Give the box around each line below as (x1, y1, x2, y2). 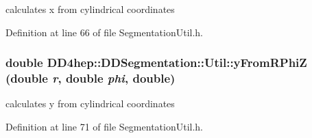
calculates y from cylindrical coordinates (5, 96, 175, 111)
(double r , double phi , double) (5, 70, 176, 87)
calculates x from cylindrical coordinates (5, 2, 175, 16)
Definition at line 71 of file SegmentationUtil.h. (5, 119, 204, 133)
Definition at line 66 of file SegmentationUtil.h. (5, 25, 204, 39)
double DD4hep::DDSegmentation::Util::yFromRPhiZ (5, 54, 307, 71)
